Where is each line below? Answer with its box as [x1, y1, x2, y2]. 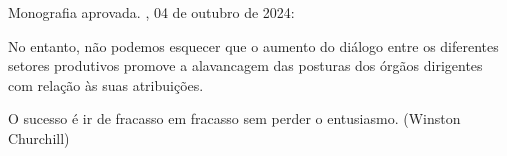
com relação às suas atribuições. [8, 74, 204, 95]
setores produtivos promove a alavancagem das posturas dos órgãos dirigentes [8, 55, 483, 76]
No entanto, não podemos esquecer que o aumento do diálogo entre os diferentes [8, 35, 499, 56]
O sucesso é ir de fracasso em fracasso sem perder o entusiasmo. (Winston [8, 108, 461, 129]
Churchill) [8, 127, 70, 148]
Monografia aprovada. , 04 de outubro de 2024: [8, 2, 295, 22]
